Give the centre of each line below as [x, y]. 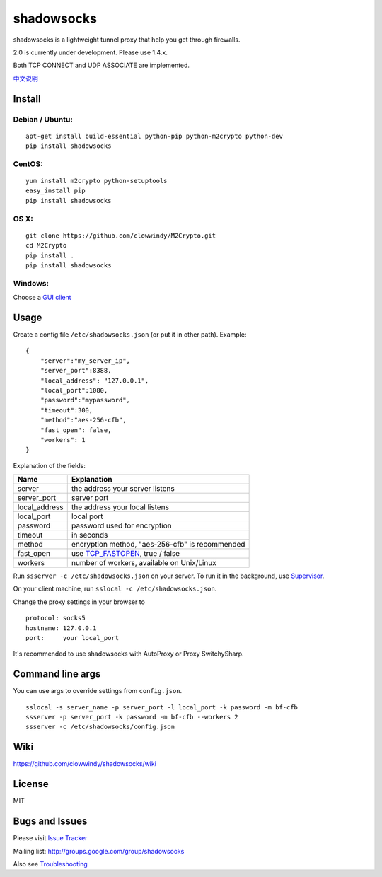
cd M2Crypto [46, 245]
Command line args [57, 674]
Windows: [31, 283]
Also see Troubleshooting [50, 864]
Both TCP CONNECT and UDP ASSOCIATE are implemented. [102, 65]
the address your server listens [123, 489]
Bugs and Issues [50, 821]
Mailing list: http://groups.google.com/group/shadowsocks [99, 851]
